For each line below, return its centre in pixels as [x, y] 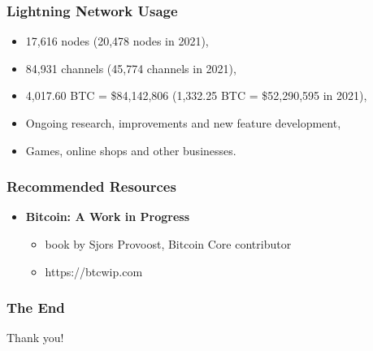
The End [36, 308]
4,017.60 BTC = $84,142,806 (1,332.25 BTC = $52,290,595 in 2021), [196, 95]
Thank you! [35, 338]
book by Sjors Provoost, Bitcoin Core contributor [168, 244]
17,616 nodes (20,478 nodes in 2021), [117, 41]
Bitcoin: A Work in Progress [108, 217]
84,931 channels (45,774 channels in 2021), [131, 68]
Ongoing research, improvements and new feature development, [183, 123]
